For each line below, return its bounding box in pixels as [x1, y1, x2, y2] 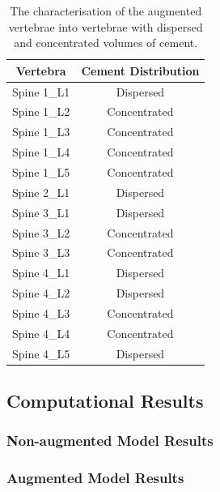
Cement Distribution [81, 62, 200, 79]
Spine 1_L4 [12, 143, 70, 160]
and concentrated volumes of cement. [14, 34, 198, 51]
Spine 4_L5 [12, 344, 70, 362]
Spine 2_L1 [12, 183, 70, 200]
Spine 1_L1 [12, 83, 70, 100]
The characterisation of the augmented [10, 2, 202, 19]
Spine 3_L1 [12, 203, 70, 220]
